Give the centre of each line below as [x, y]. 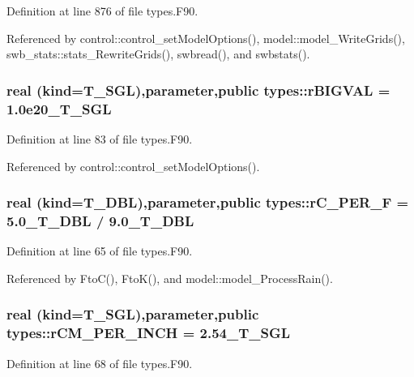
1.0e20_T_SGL [59, 108]
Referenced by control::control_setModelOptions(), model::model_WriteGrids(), [206, 38]
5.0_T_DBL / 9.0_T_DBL [100, 220]
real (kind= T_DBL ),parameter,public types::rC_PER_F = [208, 202]
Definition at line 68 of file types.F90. [100, 363]
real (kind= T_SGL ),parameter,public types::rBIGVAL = [198, 90]
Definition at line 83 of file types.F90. [100, 138]
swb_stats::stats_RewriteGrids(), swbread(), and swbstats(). [158, 54]
